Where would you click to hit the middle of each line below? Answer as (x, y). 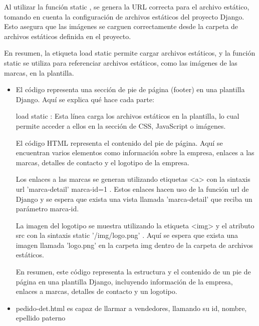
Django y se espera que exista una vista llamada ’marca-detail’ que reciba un (134, 199)
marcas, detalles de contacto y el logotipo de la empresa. (102, 162)
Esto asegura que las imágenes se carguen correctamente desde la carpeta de (121, 26)
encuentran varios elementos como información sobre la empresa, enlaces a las (135, 152)
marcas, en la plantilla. (39, 72)
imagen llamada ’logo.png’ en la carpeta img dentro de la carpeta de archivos (134, 245)
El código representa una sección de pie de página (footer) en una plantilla (130, 89)
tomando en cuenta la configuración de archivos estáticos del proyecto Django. (124, 16)
